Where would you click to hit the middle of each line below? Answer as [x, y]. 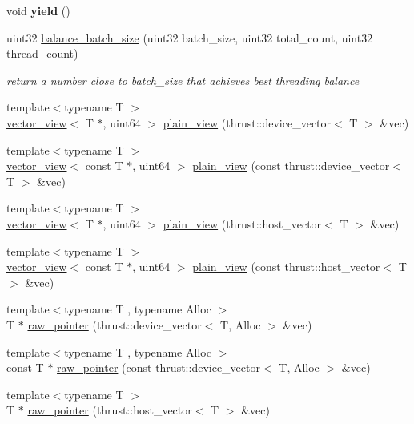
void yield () [38, 10]
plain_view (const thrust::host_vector [286, 267]
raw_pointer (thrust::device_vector [115, 324]
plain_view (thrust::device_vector [247, 122]
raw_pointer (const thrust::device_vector [159, 367]
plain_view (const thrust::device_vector [291, 166]
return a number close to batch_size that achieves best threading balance [183, 80]
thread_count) [42, 53]
